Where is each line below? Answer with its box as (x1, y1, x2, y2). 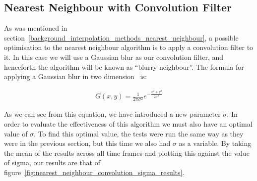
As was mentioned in (4, 23, 67, 33)
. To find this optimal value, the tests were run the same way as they (34, 128, 244, 138)
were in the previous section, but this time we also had (4, 138, 171, 148)
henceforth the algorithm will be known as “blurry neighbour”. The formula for (4, 61, 244, 72)
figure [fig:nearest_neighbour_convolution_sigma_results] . (4, 167, 185, 177)
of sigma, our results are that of (4, 157, 101, 168)
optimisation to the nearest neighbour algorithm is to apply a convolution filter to (4, 42, 254, 52)
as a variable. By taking (179, 138, 252, 148)
